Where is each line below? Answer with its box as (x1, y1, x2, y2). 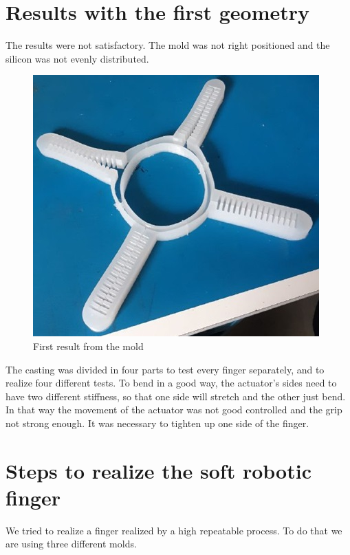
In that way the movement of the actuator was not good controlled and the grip (6, 402, 342, 417)
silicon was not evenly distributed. (6, 51, 149, 65)
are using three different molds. (6, 536, 137, 551)
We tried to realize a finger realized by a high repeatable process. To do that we (6, 523, 342, 537)
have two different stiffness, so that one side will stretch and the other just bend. (6, 389, 346, 403)
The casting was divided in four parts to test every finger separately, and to (6, 362, 325, 376)
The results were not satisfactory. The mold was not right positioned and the (6, 38, 330, 52)
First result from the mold (33, 338, 144, 353)
